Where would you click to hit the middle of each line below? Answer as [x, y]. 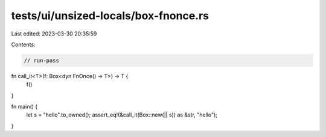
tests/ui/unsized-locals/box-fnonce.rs [110, 16]
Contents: [23, 44]
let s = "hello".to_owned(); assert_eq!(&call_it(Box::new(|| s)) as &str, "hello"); [122, 115]
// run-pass [42, 60]
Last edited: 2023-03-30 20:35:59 [54, 34]
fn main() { [24, 107]
